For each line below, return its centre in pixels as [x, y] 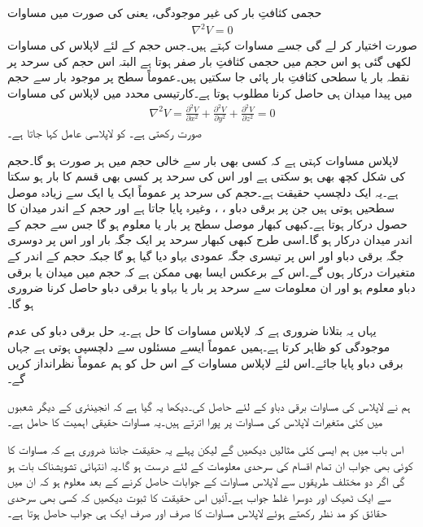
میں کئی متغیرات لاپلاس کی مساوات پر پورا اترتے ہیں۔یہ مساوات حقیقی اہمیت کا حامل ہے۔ [195, 422]
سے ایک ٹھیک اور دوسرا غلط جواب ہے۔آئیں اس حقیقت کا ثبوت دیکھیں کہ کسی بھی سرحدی [199, 497]
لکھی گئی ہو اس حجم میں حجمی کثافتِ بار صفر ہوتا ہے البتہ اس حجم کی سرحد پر [209, 61]
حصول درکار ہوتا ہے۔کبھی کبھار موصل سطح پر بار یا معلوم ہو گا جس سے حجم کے [207, 223]
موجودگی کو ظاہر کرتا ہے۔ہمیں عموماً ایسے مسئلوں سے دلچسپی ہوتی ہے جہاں [199, 347]
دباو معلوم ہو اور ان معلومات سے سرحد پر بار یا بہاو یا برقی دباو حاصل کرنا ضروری [211, 287]
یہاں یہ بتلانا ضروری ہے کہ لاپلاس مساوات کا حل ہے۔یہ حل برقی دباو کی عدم [192, 331]
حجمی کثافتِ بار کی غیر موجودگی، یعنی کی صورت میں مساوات [165, 12]
